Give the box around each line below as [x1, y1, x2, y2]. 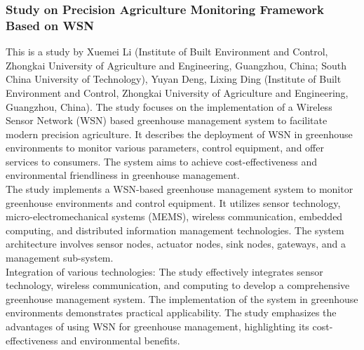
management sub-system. [6, 250, 114, 265]
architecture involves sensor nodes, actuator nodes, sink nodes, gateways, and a [6, 236, 346, 251]
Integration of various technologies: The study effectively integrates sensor [6, 264, 323, 278]
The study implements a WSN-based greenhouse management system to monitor [6, 182, 353, 196]
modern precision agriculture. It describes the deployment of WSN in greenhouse [6, 126, 353, 141]
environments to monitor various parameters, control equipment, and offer [6, 140, 324, 155]
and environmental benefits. [61, 332, 180, 347]
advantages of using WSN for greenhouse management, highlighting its [6, 319, 309, 334]
